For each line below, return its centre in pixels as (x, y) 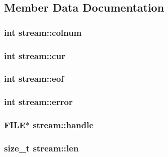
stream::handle (63, 125)
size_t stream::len (41, 148)
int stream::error (38, 102)
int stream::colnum (43, 32)
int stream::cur (35, 55)
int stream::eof (34, 78)
